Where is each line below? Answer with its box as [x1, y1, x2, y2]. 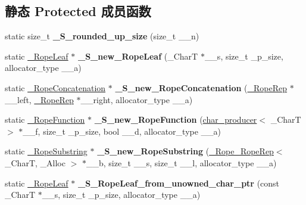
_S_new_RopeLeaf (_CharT [77, 49, 198, 62]
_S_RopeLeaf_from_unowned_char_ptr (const [77, 176, 280, 189]
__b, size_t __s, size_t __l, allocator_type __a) [86, 156, 277, 169]
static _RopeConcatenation [5, 81, 106, 94]
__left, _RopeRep [5, 93, 74, 105]
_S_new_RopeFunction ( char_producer [94, 113, 257, 126]
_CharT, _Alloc [5, 156, 65, 169]
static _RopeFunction [5, 113, 85, 126]
